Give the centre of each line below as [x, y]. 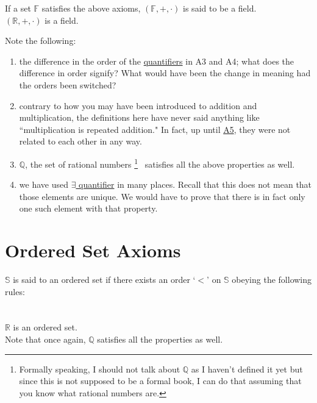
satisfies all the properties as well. [160, 339]
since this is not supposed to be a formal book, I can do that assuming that [160, 381]
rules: [15, 291]
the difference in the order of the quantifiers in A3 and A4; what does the [157, 61]
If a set [18, 8]
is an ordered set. [45, 327]
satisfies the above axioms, [91, 8]
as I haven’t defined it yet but [247, 369]
